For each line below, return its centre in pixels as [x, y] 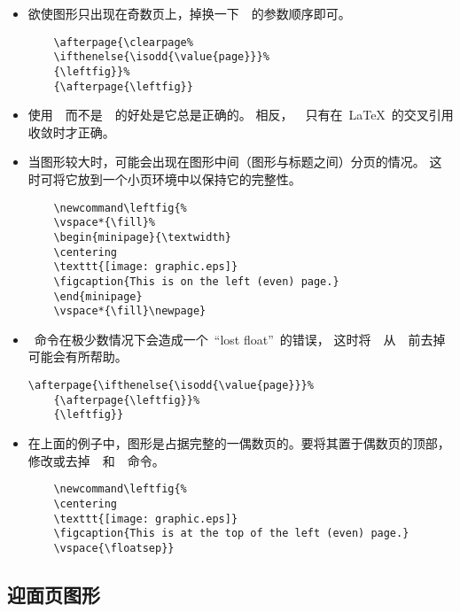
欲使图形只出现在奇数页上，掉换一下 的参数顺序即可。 [189, 13]
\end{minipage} [98, 296]
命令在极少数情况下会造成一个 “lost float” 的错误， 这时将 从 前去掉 [240, 339]
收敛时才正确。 [71, 132]
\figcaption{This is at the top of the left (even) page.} [231, 534]
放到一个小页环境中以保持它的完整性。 [189, 179]
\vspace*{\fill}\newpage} [130, 311]
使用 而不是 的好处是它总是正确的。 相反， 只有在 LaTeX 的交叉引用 [241, 115]
